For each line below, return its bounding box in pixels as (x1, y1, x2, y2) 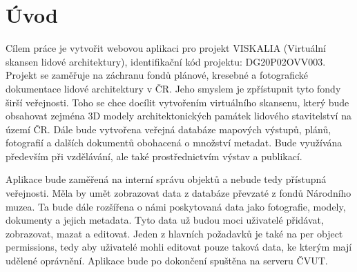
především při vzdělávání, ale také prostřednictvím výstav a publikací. (6, 148, 302, 163)
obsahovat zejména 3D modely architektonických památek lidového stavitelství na (6, 108, 351, 123)
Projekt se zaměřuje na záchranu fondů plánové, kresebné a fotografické (6, 68, 309, 82)
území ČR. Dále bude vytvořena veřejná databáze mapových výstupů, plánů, (6, 122, 331, 136)
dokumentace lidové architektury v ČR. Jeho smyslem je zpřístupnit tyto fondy (6, 81, 341, 95)
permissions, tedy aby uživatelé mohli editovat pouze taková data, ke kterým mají (6, 240, 352, 254)
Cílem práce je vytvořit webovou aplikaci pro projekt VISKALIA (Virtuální (6, 41, 326, 55)
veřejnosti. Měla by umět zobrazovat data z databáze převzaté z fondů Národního (6, 186, 351, 200)
